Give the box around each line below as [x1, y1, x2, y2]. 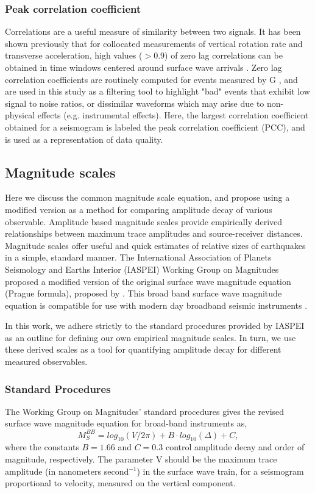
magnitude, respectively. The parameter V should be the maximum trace [5, 452, 277, 465]
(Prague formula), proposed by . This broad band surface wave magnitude [5, 287, 282, 300]
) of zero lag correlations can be [165, 49, 283, 62]
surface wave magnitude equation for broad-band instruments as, [5, 417, 247, 430]
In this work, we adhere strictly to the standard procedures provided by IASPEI [5, 319, 305, 332]
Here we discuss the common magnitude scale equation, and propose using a [5, 191, 290, 204]
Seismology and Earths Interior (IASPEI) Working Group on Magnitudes [5, 262, 279, 275]
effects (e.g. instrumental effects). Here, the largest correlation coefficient [37, 109, 309, 121]
